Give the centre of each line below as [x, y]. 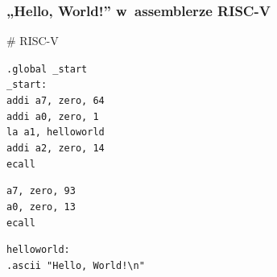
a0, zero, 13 [41, 207]
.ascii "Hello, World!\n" [76, 266]
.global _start [47, 69]
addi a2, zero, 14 [56, 149]
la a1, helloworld [56, 132]
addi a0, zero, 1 [53, 116]
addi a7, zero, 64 [56, 101]
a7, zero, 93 [41, 191]
